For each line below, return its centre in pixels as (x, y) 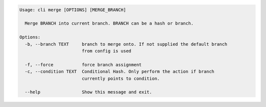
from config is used (106, 51)
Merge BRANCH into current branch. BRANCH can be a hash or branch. (109, 24)
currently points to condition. (121, 78)
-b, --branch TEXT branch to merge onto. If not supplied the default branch (126, 44)
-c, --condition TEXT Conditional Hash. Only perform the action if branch (119, 72)
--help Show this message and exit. (88, 92)
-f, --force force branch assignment (83, 65)
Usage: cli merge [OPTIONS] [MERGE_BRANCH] (73, 10)
